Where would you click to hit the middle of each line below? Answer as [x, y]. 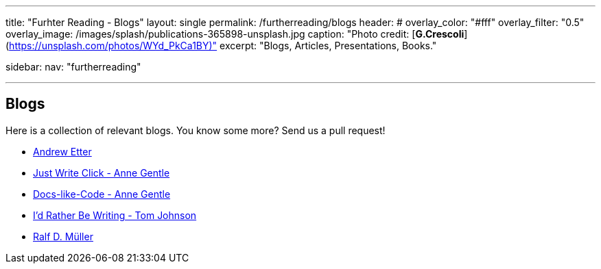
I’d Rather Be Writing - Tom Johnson [115, 215]
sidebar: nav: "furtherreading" [73, 67]
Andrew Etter [62, 151]
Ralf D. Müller [63, 236]
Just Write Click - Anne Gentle [102, 172]
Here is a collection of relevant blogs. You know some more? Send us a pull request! [196, 130]
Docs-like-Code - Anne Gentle [102, 194]
